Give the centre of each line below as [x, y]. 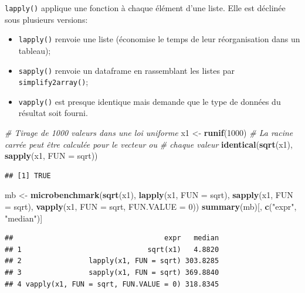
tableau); [35, 50]
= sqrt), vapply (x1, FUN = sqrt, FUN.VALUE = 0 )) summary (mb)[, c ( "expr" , [151, 207]
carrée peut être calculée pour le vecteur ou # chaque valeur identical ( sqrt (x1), [149, 144]
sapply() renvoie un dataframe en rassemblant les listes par [126, 70]
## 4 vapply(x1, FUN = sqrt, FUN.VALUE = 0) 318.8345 [112, 284]
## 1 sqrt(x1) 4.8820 [112, 249]
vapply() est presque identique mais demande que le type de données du [150, 101]
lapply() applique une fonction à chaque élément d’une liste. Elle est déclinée [145, 8]
